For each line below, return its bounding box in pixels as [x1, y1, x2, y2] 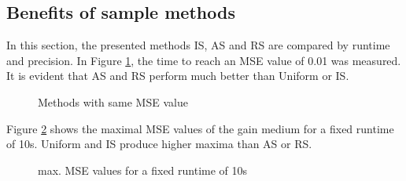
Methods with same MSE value [38, 93, 188, 110]
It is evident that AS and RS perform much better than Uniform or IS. [6, 67, 349, 84]
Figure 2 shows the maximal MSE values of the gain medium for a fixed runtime [6, 120, 394, 136]
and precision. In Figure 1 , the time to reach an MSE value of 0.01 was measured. [6, 52, 401, 68]
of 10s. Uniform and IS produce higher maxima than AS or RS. [6, 136, 312, 152]
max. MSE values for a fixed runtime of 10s [38, 161, 248, 178]
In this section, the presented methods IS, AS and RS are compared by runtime [6, 37, 390, 53]
